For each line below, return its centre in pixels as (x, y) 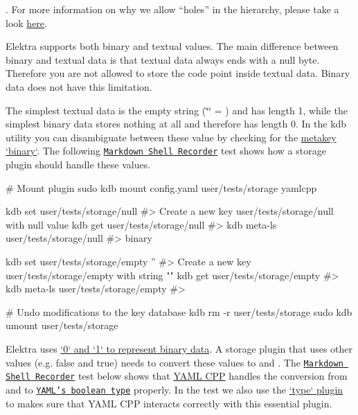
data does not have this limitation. (79, 86)
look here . (26, 23)
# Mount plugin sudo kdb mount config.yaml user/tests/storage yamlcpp (161, 187)
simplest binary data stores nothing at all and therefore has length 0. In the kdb (176, 124)
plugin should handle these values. (78, 164)
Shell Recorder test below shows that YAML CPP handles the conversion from (177, 376)
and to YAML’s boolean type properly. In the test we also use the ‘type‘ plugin (174, 389)
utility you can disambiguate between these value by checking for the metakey (171, 137)
